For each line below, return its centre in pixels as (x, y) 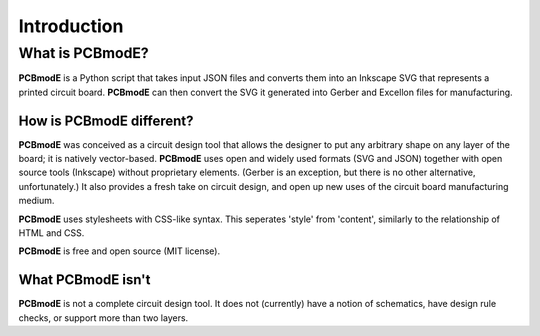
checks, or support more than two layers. (103, 317)
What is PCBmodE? (83, 53)
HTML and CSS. (51, 233)
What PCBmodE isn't (84, 280)
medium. (36, 201)
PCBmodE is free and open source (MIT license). (119, 251)
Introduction (71, 26)
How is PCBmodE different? (106, 120)
